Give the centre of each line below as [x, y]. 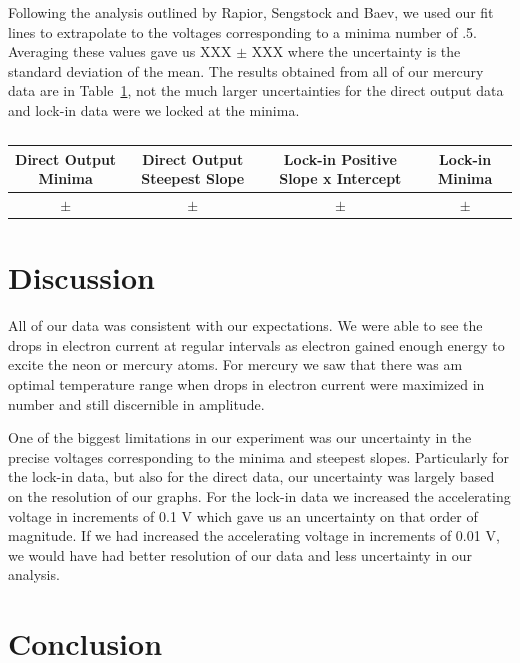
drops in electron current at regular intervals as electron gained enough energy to [256, 344]
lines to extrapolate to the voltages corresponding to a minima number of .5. [242, 31]
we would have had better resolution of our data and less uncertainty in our [240, 554]
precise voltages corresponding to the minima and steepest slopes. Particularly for [259, 456]
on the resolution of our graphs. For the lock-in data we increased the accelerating [259, 495]
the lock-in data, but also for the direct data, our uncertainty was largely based [251, 476]
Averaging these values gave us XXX [120, 51]
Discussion [81, 277]
